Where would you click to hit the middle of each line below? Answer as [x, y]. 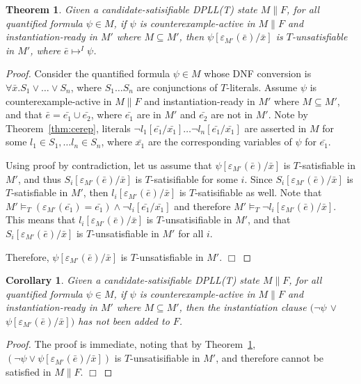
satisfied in [29, 371]
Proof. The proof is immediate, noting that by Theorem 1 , [131, 344]
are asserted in [275, 128]
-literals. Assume [262, 87]
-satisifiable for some [194, 178]
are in [149, 114]
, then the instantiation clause [243, 307]
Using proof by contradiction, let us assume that [109, 165]
